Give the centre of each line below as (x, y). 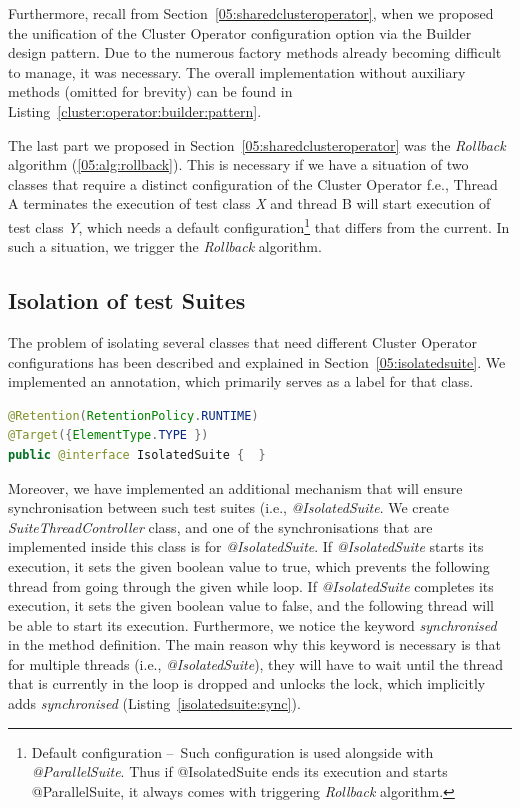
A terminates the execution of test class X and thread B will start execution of (249, 203)
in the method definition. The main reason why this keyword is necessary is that (254, 644)
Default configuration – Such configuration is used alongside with (232, 751)
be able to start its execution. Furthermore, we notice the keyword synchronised (252, 624)
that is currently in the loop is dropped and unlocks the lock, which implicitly (247, 683)
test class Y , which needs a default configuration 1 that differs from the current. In (259, 225)
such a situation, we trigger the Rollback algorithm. (165, 246)
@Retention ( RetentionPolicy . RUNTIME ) (133, 415)
